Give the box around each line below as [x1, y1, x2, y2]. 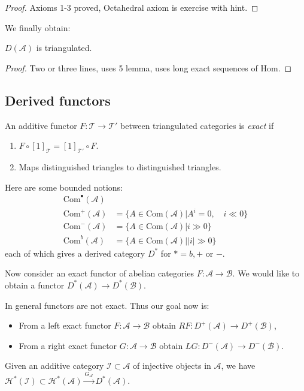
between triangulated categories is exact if [120, 119, 274, 131]
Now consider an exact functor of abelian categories [5, 267, 194, 279]
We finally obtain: [5, 21, 71, 34]
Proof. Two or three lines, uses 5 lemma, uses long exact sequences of [5, 61, 258, 74]
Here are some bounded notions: [5, 181, 123, 193]
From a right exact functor [19, 339, 117, 351]
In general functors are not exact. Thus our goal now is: [5, 299, 209, 311]
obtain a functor [5, 278, 65, 291]
